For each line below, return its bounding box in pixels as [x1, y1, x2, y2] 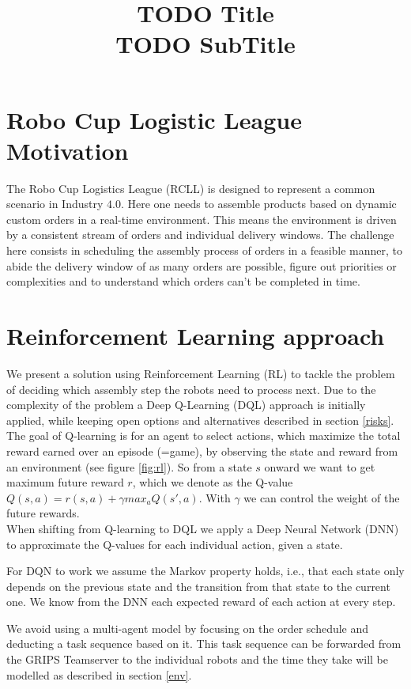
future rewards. [6, 505, 80, 521]
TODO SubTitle [115, 28, 296, 60]
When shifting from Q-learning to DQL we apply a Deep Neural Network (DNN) [6, 520, 399, 536]
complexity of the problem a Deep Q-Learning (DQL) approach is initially [6, 396, 366, 413]
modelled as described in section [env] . [6, 666, 192, 683]
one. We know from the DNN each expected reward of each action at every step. [6, 593, 396, 610]
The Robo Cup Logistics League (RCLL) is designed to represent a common [6, 180, 375, 196]
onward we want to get [264, 458, 375, 475]
